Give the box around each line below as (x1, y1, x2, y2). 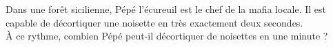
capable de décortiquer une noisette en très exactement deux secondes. (6, 15, 303, 29)
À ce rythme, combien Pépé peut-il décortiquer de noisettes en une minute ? (6, 29, 328, 43)
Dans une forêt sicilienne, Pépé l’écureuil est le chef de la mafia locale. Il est (6, 2, 327, 16)
